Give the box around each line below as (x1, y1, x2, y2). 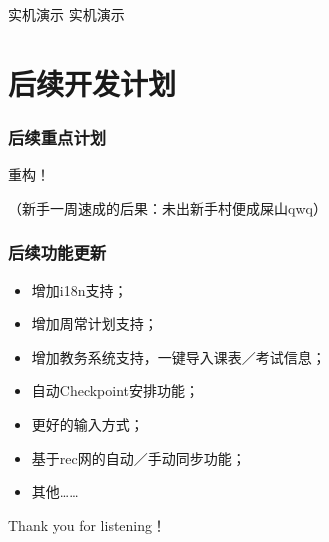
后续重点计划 (8, 124, 107, 149)
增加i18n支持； (31, 279, 128, 300)
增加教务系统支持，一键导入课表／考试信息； (31, 346, 326, 367)
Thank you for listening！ (8, 514, 167, 535)
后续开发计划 (8, 62, 177, 103)
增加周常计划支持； (31, 313, 158, 334)
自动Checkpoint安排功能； (31, 380, 200, 401)
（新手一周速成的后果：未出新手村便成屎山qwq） (8, 197, 327, 218)
